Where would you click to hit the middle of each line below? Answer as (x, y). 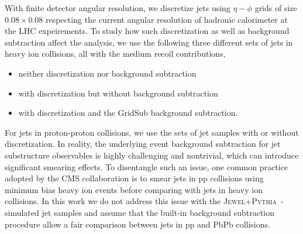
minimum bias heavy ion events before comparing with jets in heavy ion (134, 189)
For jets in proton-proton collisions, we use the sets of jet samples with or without (152, 132)
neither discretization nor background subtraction (107, 73)
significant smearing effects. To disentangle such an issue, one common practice (146, 166)
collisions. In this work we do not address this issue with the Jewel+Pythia (141, 201)
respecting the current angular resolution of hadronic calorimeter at (167, 19)
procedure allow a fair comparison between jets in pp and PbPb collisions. (137, 224)
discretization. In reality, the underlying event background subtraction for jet (143, 144)
